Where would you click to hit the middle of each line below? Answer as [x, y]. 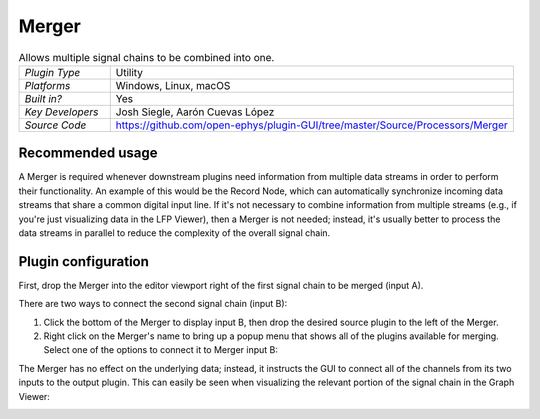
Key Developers [61, 112]
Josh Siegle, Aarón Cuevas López [195, 112]
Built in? [43, 98]
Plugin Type [52, 72]
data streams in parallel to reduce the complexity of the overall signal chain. [174, 233]
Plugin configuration [84, 261]
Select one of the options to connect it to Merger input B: [161, 350]
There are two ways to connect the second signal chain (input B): [153, 304]
